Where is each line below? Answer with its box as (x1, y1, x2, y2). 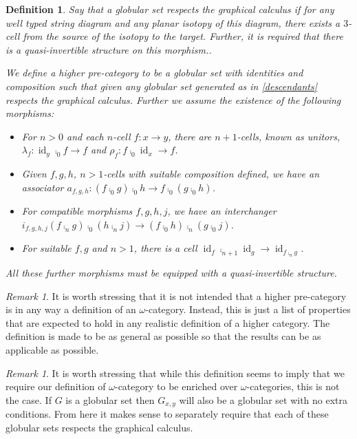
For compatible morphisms (21, 204, 133, 218)
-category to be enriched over (114, 379, 238, 394)
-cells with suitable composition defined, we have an (103, 167, 319, 181)
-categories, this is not (246, 379, 340, 394)
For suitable (21, 241, 72, 255)
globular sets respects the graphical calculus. (6, 420, 193, 434)
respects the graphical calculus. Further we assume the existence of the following (6, 92, 341, 107)
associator (21, 180, 64, 194)
